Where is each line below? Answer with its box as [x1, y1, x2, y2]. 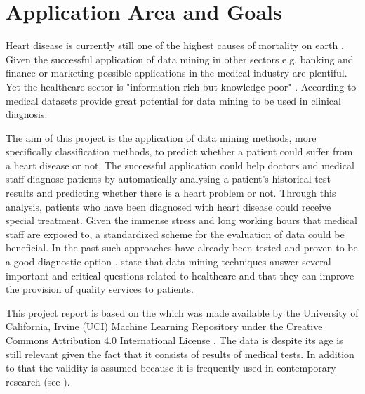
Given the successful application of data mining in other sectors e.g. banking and [6, 51, 354, 66]
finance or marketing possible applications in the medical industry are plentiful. [6, 65, 347, 80]
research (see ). [6, 374, 70, 388]
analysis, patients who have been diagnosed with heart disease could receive [6, 199, 331, 214]
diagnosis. [6, 107, 48, 122]
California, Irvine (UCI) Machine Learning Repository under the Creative [6, 319, 323, 334]
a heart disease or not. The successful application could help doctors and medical [6, 157, 354, 172]
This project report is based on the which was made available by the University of [6, 305, 359, 320]
